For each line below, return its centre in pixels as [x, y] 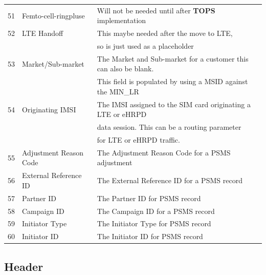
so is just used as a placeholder [145, 46]
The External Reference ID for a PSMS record [170, 180]
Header [24, 266]
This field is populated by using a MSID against [172, 81]
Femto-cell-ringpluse [53, 15]
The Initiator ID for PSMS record [150, 236]
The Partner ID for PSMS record [149, 198]
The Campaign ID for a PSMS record [156, 211]
